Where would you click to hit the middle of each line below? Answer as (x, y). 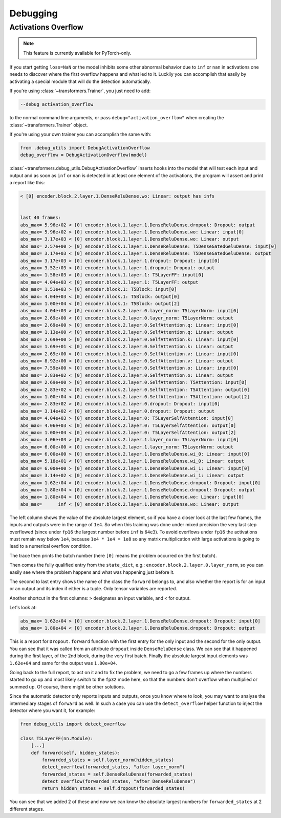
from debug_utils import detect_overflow (73, 724)
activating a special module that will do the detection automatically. (80, 81)
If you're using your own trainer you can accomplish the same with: (80, 134)
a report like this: (27, 183)
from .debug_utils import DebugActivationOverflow (85, 148)
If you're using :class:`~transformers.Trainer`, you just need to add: (80, 91)
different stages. (27, 809)
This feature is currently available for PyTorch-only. (77, 53)
